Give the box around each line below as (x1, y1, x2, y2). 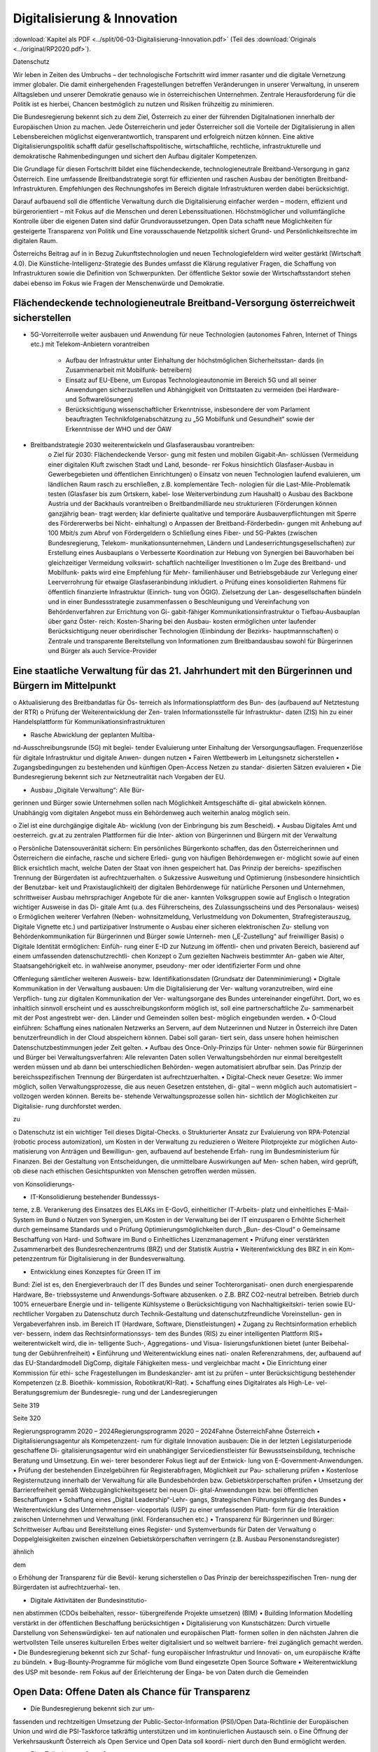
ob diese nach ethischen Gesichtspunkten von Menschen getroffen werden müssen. (13, 1167, 257, 1175)
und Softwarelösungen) (65, 395, 134, 404)
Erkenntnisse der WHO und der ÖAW (65, 425, 171, 433)
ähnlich (13, 1547, 34, 1556)
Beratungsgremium (13, 1388, 69, 1397)
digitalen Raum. (13, 236, 58, 245)
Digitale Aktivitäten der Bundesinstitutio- (30, 1596, 147, 1604)
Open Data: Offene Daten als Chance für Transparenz (13, 1686, 251, 1698)
